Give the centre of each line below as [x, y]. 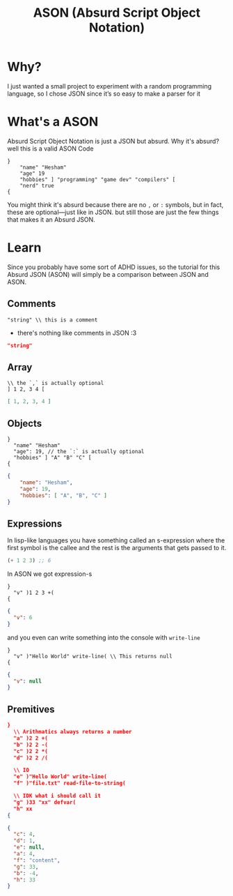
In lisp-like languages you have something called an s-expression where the [116, 540]
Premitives [31, 709]
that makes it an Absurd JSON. [51, 219]
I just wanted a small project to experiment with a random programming [110, 86]
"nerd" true [37, 185]
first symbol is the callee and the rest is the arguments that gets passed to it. [117, 548]
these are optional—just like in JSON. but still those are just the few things [113, 212]
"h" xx [23, 809]
